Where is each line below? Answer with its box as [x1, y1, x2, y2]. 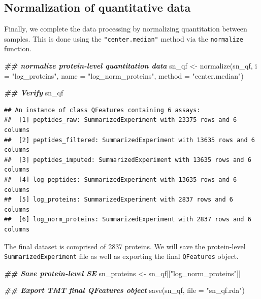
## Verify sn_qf [4, 87, 63, 98]
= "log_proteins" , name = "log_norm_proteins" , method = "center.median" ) [4, 70, 244, 81]
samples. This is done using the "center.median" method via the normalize [4, 33, 243, 44]
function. [4, 43, 32, 54]
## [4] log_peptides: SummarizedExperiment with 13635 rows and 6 [4, 176, 237, 183]
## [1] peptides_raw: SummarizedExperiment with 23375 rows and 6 [4, 116, 237, 124]
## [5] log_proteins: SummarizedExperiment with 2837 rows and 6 [4, 196, 234, 204]
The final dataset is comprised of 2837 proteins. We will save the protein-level [4, 241, 246, 251]
